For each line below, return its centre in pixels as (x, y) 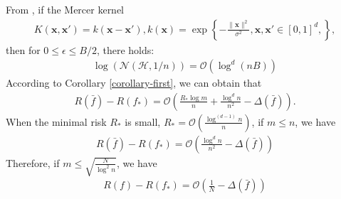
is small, (143, 121)
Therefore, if (33, 162)
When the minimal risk (56, 121)
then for (23, 49)
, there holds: (125, 49)
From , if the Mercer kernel (65, 9)
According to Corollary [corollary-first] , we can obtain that (134, 83)
